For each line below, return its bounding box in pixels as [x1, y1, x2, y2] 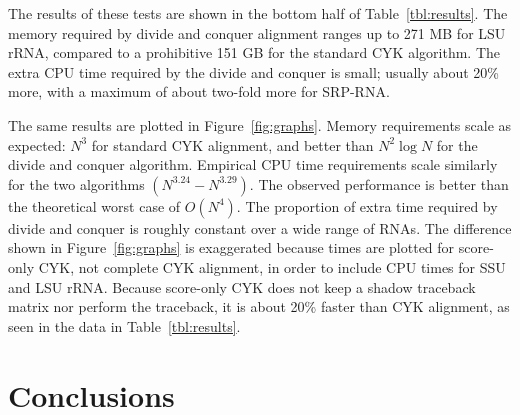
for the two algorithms [8, 173, 145, 194]
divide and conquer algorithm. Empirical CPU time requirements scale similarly [8, 154, 498, 175]
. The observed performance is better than [249, 173, 509, 194]
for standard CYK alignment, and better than [91, 134, 374, 155]
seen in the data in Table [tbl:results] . [8, 315, 241, 336]
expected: [8, 134, 66, 155]
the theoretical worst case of [8, 195, 181, 216]
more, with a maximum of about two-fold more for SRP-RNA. [8, 81, 390, 102]
